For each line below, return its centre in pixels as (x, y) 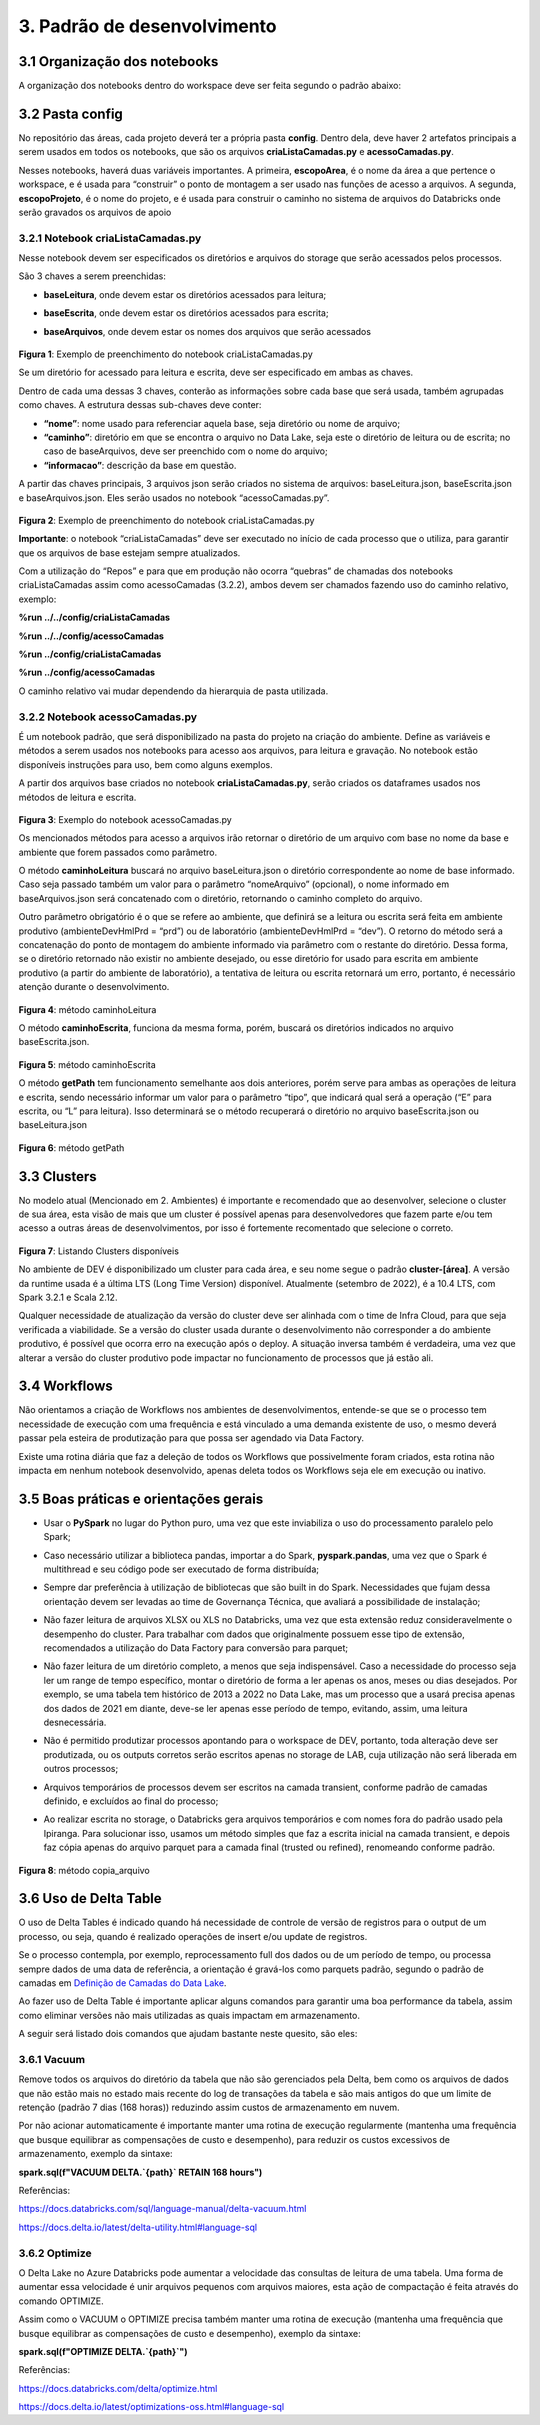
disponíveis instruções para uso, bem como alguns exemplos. (146, 764)
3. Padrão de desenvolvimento (147, 26)
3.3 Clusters (57, 1176)
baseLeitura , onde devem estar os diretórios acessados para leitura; (185, 294)
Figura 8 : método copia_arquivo (84, 1870)
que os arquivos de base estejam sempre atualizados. (129, 552)
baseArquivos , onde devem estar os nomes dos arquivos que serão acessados (207, 331)
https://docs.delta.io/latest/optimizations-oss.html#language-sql (151, 2407)
